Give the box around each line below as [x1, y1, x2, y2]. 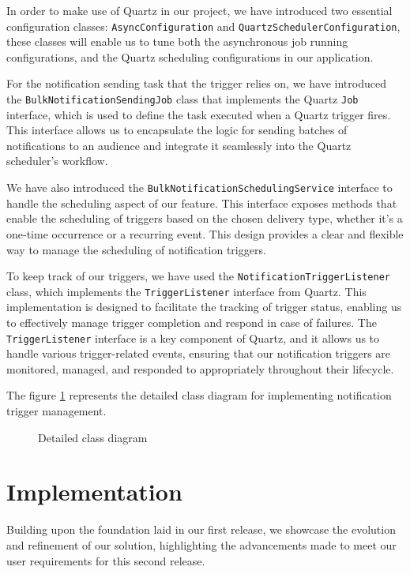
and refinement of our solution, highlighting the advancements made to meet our [6, 536, 397, 553]
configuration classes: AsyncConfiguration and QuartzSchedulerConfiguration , [6, 17, 401, 34]
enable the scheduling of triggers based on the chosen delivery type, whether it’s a [6, 210, 403, 227]
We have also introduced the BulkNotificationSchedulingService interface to [6, 179, 393, 196]
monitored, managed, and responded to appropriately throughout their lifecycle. [6, 360, 394, 377]
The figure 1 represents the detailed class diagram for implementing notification [6, 387, 392, 403]
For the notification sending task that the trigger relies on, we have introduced [6, 75, 386, 92]
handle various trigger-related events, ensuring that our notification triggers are [6, 345, 391, 362]
